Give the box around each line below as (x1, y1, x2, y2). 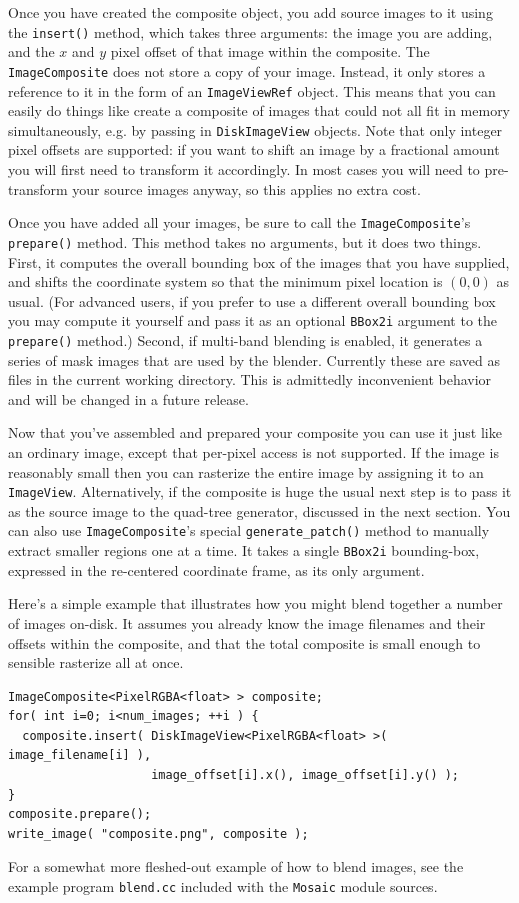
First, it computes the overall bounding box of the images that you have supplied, (8, 251, 510, 272)
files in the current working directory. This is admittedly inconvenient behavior (8, 369, 492, 390)
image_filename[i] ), (8, 748, 152, 763)
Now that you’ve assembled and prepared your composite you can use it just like (8, 422, 502, 443)
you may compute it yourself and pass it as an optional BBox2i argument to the (8, 310, 498, 331)
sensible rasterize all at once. (8, 652, 184, 673)
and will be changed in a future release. (8, 388, 249, 409)
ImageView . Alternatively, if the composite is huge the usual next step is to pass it (8, 481, 512, 502)
